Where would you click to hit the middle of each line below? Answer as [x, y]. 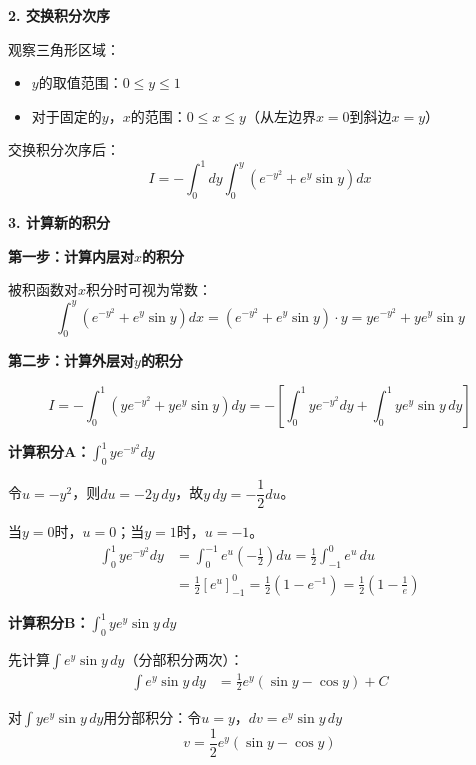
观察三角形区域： [64, 48]
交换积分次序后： [64, 149]
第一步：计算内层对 [71, 255]
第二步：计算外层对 [71, 360]
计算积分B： [49, 622]
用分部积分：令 [152, 716]
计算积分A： [49, 451]
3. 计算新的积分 [59, 222]
